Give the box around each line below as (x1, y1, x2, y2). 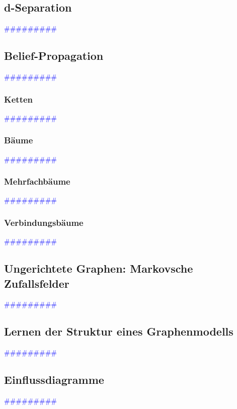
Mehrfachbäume (4, 175, 70, 188)
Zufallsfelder (4, 275, 69, 291)
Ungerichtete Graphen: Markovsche (4, 261, 193, 276)
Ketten (4, 93, 33, 105)
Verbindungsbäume (4, 216, 84, 228)
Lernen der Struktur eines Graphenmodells (4, 323, 233, 339)
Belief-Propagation (4, 48, 104, 63)
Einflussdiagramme (4, 372, 104, 387)
